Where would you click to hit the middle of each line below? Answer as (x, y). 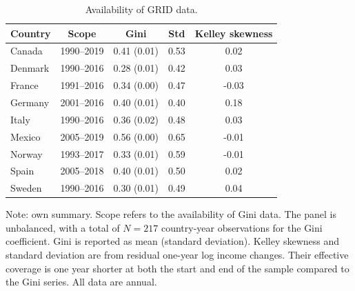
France (24, 85)
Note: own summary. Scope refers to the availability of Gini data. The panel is (171, 214)
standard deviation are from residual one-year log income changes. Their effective (177, 255)
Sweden (26, 188)
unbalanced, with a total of (63, 227)
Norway (27, 153)
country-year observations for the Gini (242, 227)
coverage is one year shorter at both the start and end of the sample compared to (177, 268)
